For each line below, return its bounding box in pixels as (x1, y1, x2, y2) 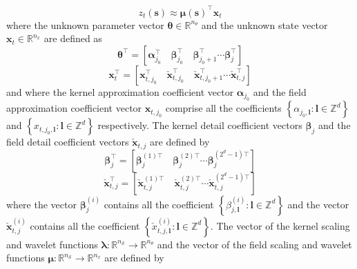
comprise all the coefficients (165, 101, 282, 115)
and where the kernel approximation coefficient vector (6, 84, 234, 99)
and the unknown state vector (201, 17, 328, 32)
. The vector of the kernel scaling (210, 218, 350, 232)
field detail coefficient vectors (6, 134, 129, 149)
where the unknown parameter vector (6, 17, 164, 32)
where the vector (6, 197, 77, 211)
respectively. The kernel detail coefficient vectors (97, 118, 302, 132)
